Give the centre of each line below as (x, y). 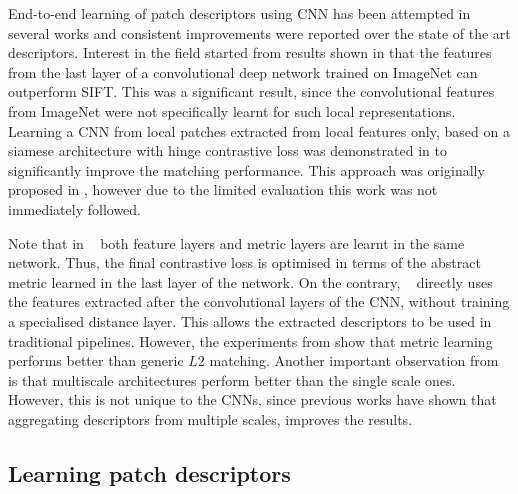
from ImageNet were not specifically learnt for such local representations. (232, 110)
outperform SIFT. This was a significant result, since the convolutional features (251, 91)
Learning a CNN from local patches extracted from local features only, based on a (259, 130)
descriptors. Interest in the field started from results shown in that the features (250, 52)
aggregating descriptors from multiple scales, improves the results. (210, 418)
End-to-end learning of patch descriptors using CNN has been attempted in (239, 13)
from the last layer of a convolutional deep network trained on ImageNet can (243, 71)
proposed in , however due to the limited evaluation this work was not (223, 189)
